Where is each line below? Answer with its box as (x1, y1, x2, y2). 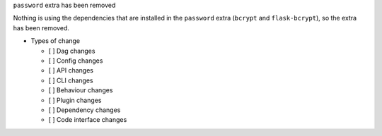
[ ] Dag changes (48, 47, 95, 55)
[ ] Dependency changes (48, 106, 121, 114)
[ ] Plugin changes (48, 96, 102, 104)
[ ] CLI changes (48, 76, 93, 85)
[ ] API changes (48, 66, 93, 75)
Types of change (30, 37, 81, 45)
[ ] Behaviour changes (48, 86, 113, 94)
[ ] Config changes (48, 56, 103, 65)
